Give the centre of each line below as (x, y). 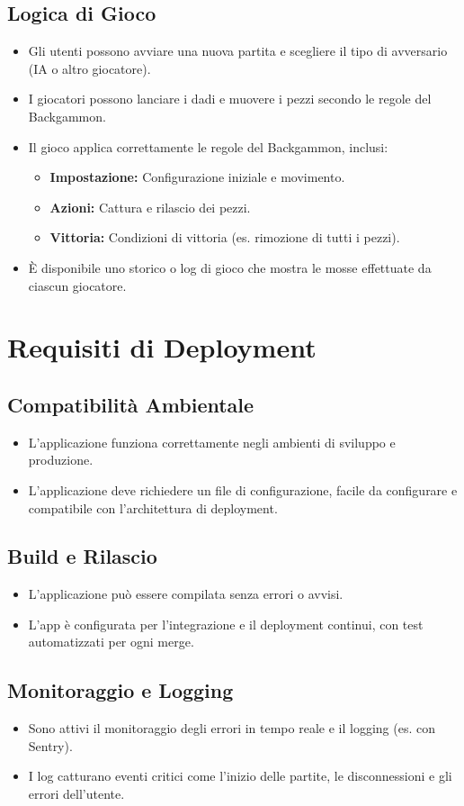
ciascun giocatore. (77, 285)
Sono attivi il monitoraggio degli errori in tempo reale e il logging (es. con (232, 728)
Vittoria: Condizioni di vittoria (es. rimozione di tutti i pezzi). (225, 237)
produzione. (61, 460)
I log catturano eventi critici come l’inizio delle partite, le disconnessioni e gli (240, 776)
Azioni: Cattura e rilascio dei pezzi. (150, 207)
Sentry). (50, 745)
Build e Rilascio (82, 556)
